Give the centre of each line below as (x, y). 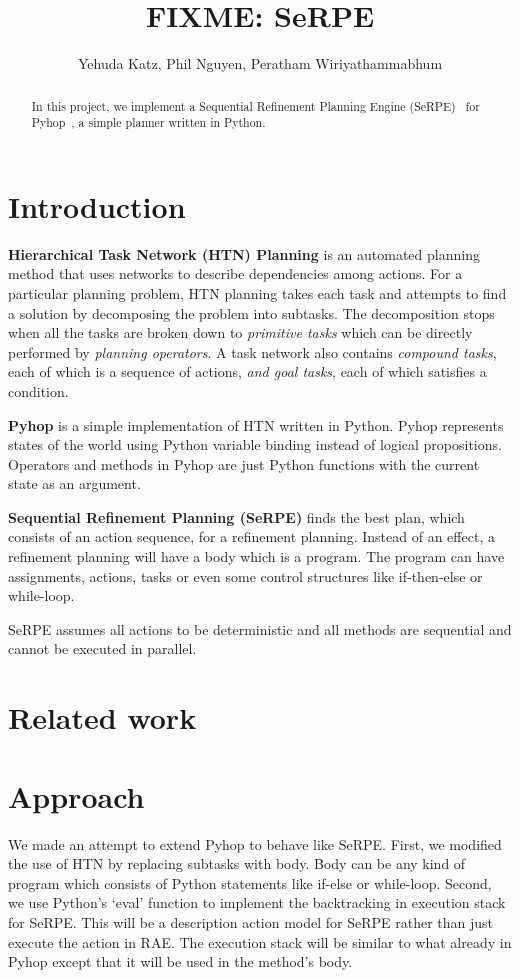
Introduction (97, 205)
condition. (38, 390)
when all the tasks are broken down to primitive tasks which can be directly (240, 332)
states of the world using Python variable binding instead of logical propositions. (255, 444)
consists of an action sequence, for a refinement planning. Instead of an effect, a (251, 536)
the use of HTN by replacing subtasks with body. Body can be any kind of (237, 863)
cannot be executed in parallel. (102, 648)
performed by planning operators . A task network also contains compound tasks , (252, 351)
